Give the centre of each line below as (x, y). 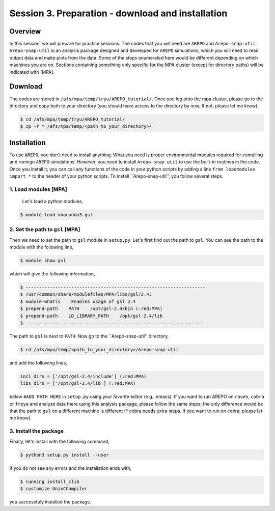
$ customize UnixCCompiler (54, 488)
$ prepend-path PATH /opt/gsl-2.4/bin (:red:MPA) (91, 309)
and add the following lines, (38, 363)
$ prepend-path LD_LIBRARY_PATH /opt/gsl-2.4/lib (91, 316)
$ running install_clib (50, 481)
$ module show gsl (43, 261)
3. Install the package (36, 431)
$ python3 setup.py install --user (64, 455)
